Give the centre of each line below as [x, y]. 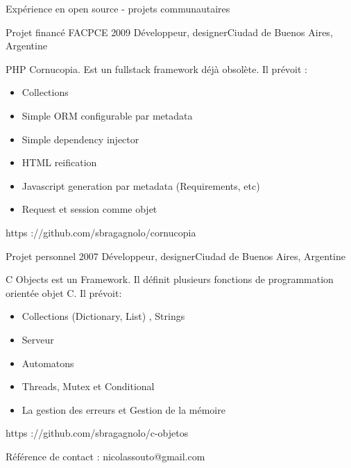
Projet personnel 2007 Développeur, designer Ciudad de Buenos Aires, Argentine [175, 256]
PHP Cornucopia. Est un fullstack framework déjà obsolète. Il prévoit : [156, 68]
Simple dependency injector [80, 139]
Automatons [48, 363]
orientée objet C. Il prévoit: [64, 292]
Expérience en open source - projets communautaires [118, 8]
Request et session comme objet [89, 209]
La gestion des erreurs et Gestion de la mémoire [123, 409]
